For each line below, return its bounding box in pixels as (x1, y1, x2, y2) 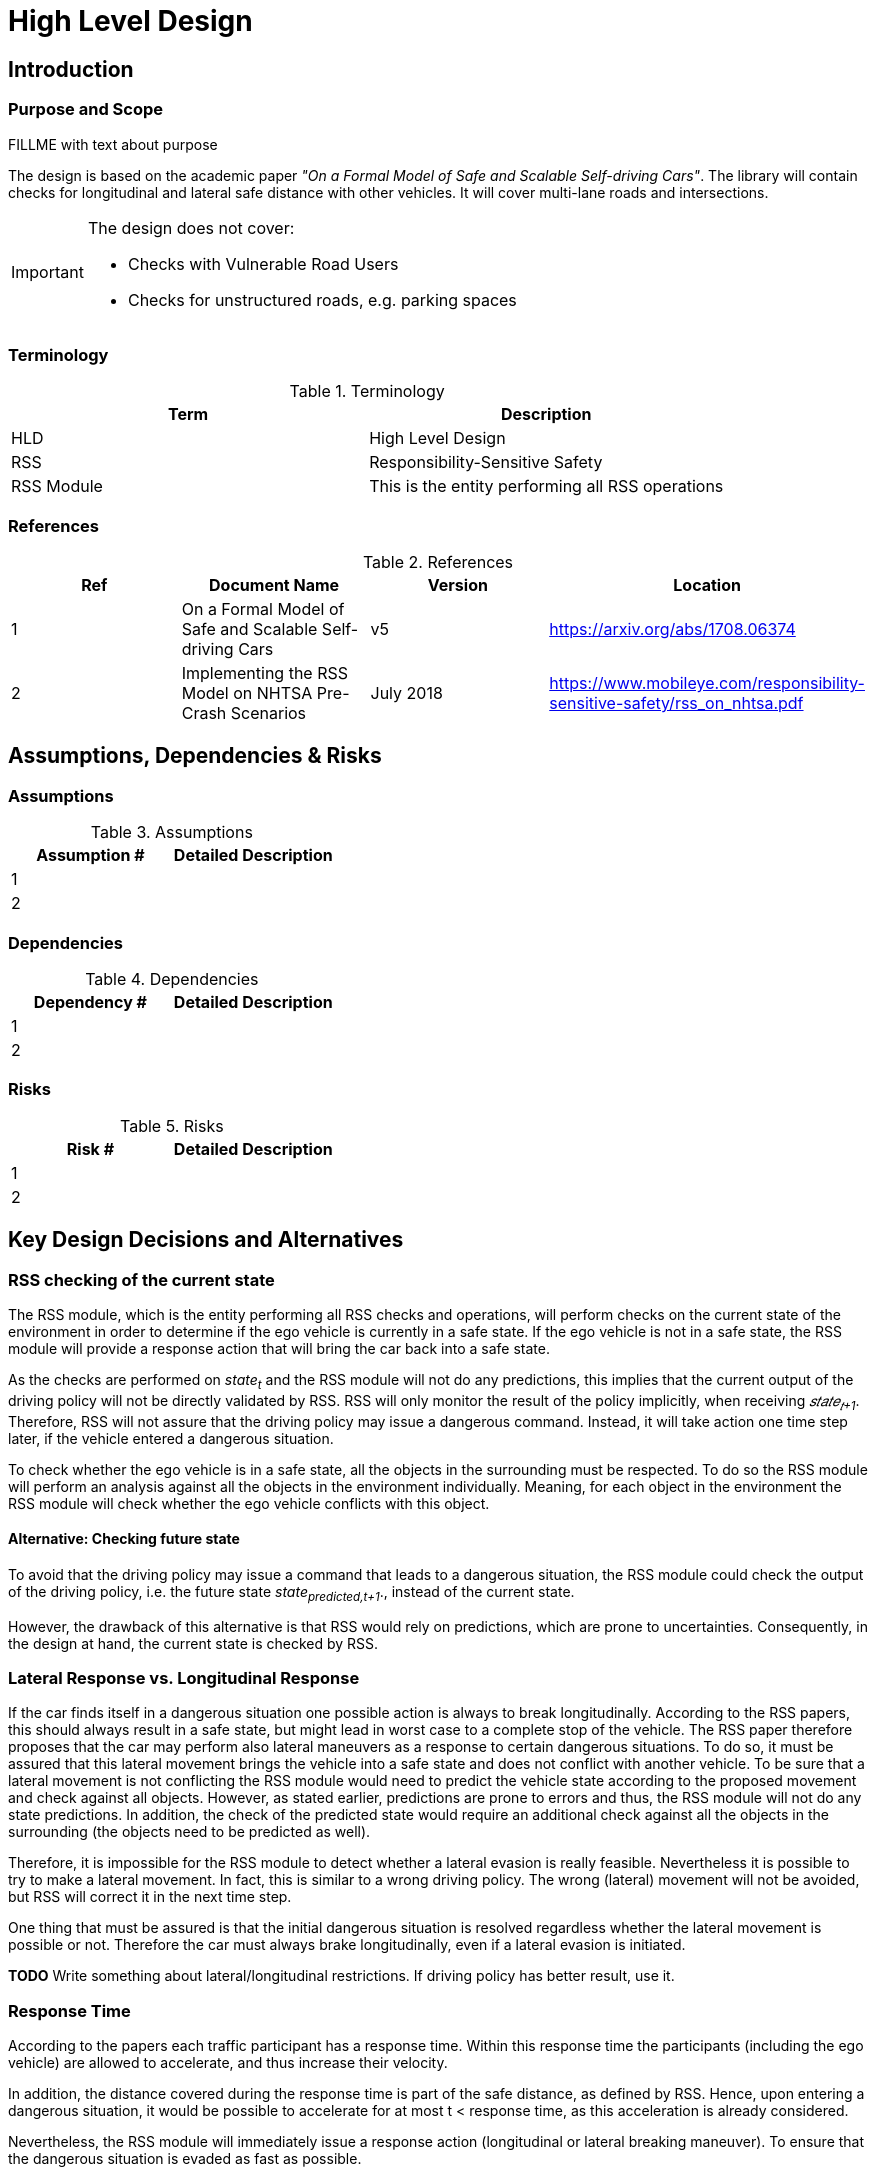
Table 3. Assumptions (90, 822, 253, 843)
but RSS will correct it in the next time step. (8, 1888, 292, 1906)
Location (673, 575, 741, 596)
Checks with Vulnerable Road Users (127, 253, 399, 274)
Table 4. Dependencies (85, 969, 259, 990)
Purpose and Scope (8, 99, 163, 120)
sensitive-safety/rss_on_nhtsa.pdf (549, 693, 804, 714)
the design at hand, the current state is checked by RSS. (8, 1634, 379, 1652)
